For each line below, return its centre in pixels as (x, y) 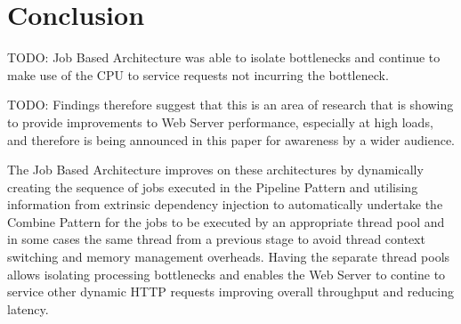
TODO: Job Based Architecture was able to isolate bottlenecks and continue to (224, 57)
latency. (28, 308)
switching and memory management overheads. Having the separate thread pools (229, 257)
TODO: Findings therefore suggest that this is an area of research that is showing (230, 105)
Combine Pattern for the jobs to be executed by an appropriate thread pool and (226, 221)
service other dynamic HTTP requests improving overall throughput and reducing (231, 292)
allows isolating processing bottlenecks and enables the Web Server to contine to (226, 274)
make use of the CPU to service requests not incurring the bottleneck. (198, 74)
